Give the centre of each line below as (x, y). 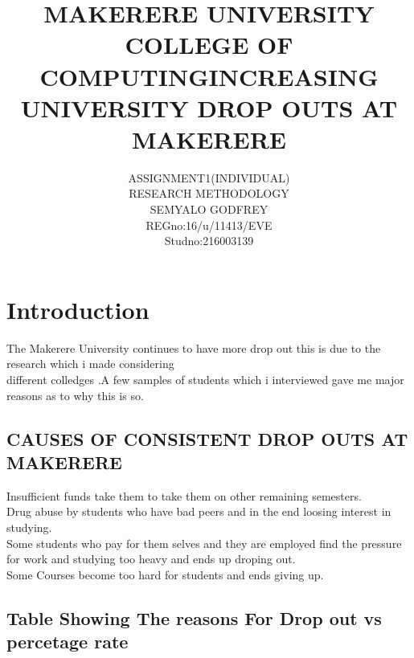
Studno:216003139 (209, 241)
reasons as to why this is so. (75, 395)
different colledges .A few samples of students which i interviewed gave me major (205, 379)
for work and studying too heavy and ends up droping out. (151, 559)
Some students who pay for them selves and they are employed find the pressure (204, 543)
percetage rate (68, 642)
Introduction (78, 309)
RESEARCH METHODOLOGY (209, 193)
